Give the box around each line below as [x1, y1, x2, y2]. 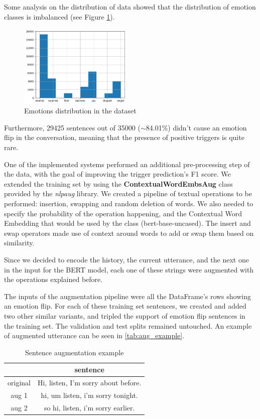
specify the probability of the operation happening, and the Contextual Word [4, 208, 242, 218]
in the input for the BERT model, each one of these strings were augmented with [4, 264, 254, 274]
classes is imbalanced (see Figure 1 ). [4, 11, 115, 22]
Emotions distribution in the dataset [24, 105, 137, 116]
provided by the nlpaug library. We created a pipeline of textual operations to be [4, 188, 252, 199]
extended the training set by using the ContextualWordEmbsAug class [4, 178, 233, 189]
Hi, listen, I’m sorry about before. [37, 377, 142, 388]
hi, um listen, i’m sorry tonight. [41, 390, 138, 400]
